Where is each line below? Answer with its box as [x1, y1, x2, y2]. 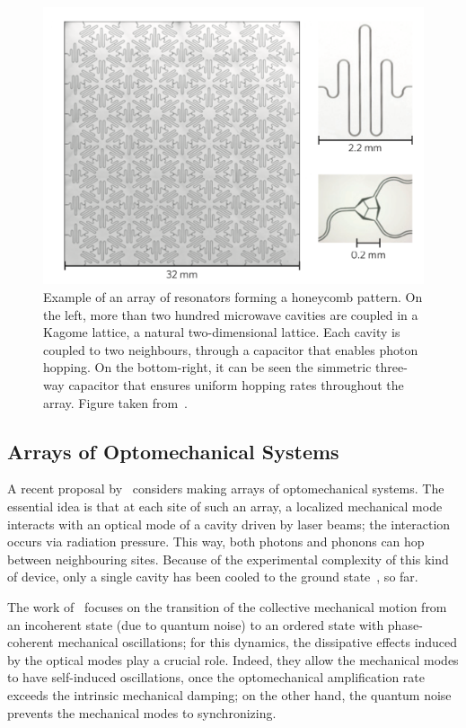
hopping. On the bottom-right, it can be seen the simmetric [43, 358, 372, 377]
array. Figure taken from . [43, 393, 188, 412]
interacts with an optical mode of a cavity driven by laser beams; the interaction [7, 514, 451, 533]
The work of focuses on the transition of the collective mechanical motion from [7, 597, 447, 616]
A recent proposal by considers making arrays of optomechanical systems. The [7, 479, 444, 498]
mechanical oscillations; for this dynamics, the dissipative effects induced [57, 633, 458, 652]
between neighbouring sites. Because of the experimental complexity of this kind [7, 549, 449, 568]
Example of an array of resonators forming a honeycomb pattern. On [43, 288, 423, 306]
